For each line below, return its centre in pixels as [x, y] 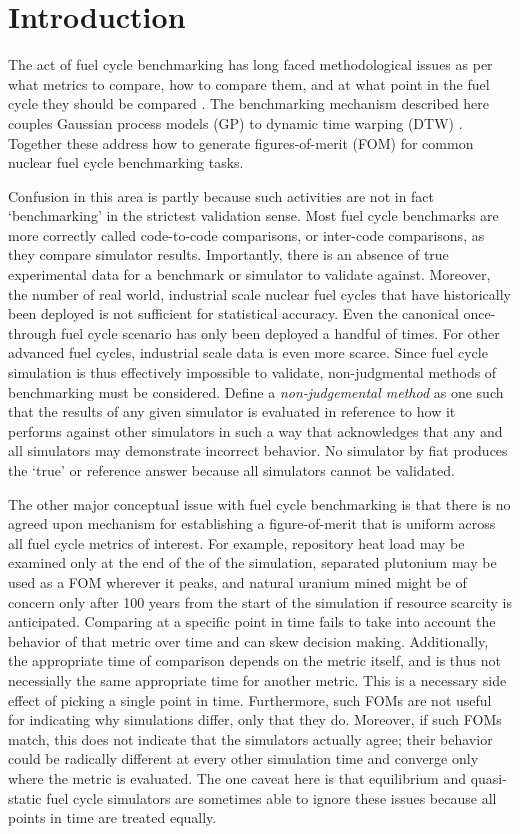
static [25, 797]
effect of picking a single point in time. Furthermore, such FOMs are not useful [250, 699]
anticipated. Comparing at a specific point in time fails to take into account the [252, 621]
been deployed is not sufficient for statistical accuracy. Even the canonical [233, 313]
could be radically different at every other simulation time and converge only [243, 758]
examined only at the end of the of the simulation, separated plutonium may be [252, 562]
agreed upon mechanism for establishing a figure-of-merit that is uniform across [252, 523]
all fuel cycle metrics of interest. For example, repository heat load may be [236, 542]
